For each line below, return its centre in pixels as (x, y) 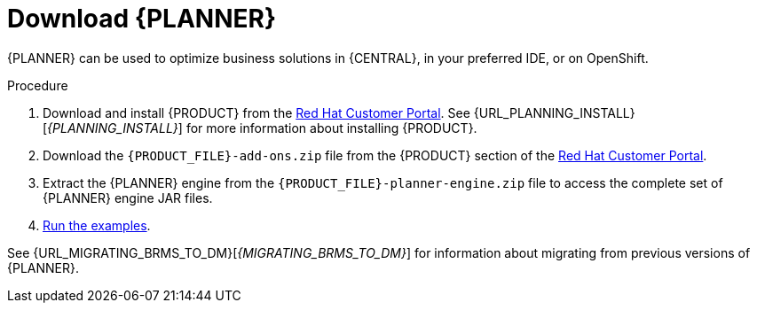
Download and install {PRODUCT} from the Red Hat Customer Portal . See (256, 112)
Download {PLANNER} (142, 19)
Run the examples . (97, 225)
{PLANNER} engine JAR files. (128, 198)
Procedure (38, 85)
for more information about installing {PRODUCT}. (331, 128)
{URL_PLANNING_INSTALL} (554, 112)
